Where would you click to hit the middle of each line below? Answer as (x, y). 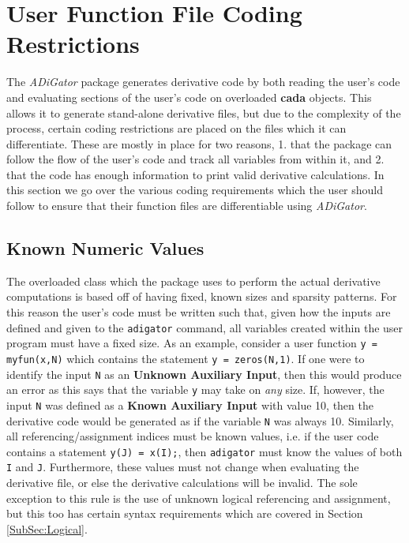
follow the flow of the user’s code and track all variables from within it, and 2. (195, 159)
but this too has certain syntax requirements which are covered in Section (185, 513)
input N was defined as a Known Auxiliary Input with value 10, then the (190, 404)
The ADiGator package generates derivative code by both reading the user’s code (203, 82)
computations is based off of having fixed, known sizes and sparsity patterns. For (202, 296)
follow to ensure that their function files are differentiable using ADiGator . (187, 206)
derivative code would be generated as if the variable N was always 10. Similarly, (200, 420)
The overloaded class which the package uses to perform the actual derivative (193, 281)
